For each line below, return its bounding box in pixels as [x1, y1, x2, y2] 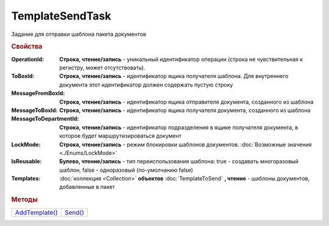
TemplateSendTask [11, 9, 111, 23]
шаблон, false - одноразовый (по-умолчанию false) [59, 166, 193, 174]
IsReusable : [11, 158, 42, 165]
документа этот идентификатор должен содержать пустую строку [59, 81, 233, 88]
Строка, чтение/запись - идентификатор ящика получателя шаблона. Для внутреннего [59, 72, 289, 80]
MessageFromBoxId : [11, 90, 65, 97]
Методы [11, 196, 38, 204]
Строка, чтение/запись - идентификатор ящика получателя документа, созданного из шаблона [59, 107, 311, 114]
